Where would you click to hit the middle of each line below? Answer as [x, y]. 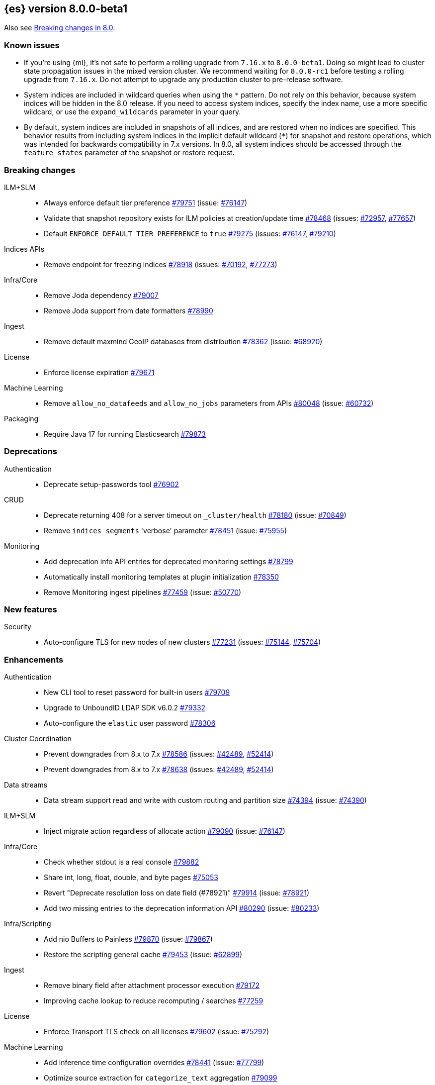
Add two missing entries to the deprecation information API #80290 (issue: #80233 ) [182, 908]
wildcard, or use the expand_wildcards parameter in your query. [132, 112]
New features [31, 610]
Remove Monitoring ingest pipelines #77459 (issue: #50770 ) [143, 592]
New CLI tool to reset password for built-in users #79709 [137, 692]
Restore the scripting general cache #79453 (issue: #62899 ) [143, 955]
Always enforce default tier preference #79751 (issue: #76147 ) [146, 202]
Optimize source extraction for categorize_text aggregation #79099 [161, 1078]
